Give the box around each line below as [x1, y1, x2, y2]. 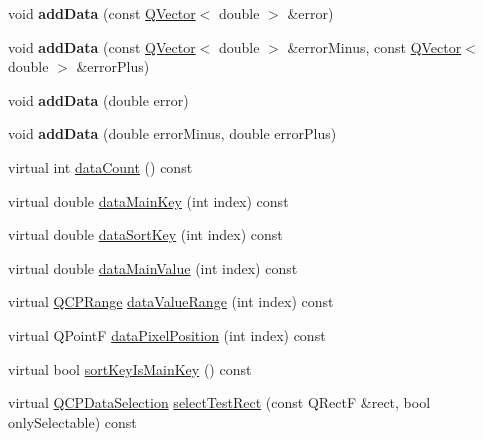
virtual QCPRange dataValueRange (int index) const [8, 291, 334, 312]
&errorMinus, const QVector [287, 36, 462, 57]
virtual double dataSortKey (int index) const [8, 224, 283, 245]
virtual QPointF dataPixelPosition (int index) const [8, 324, 326, 345]
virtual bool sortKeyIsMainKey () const [8, 358, 252, 379]
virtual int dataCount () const [8, 156, 193, 177]
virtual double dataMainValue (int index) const [8, 257, 298, 278]
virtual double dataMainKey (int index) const [8, 190, 289, 211]
